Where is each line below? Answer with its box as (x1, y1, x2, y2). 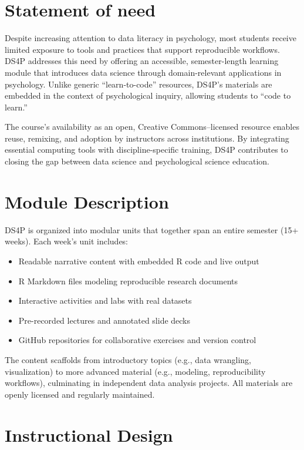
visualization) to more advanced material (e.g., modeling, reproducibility (5, 365, 266, 377)
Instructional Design (5, 422, 173, 446)
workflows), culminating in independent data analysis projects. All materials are (5, 377, 293, 389)
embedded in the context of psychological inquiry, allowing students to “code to (5, 89, 291, 102)
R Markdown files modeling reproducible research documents (18, 274, 238, 287)
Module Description (5, 189, 169, 213)
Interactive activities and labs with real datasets (18, 294, 192, 307)
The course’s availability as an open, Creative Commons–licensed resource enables (5, 120, 299, 133)
